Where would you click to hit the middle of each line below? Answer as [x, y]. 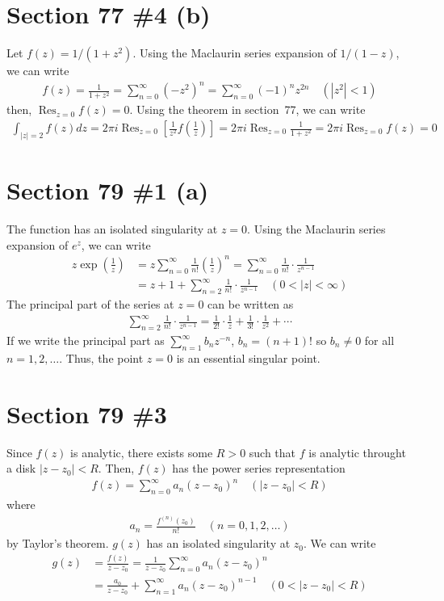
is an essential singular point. [248, 357]
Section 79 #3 [87, 413]
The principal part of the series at [90, 304]
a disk [21, 468]
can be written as [251, 304]
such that [272, 452]
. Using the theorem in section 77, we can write [247, 109]
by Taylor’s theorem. [58, 543]
